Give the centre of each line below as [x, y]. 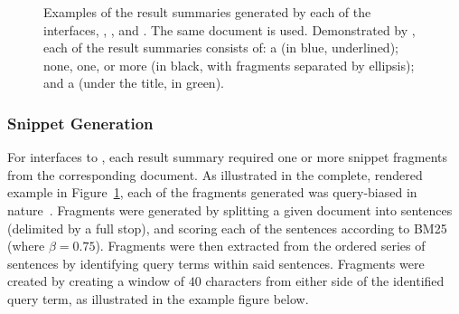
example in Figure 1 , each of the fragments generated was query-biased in [212, 192]
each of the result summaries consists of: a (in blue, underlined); [221, 48]
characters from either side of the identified [325, 281]
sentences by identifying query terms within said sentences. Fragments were [216, 263]
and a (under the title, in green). [134, 83]
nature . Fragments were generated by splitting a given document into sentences [230, 209]
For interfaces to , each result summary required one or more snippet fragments [228, 157]
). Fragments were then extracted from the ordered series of [260, 246]
